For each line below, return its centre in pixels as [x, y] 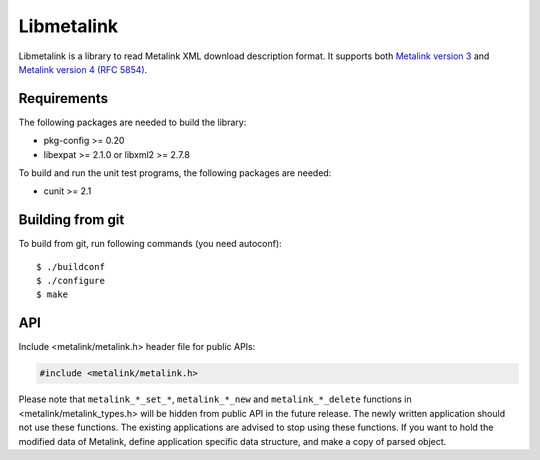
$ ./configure [70, 281]
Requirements [63, 98]
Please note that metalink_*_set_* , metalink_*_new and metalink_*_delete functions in [215, 399]
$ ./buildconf [70, 266]
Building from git [71, 220]
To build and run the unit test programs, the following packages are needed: [175, 173]
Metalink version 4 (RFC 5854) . [83, 69]
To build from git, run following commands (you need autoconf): [150, 244]
